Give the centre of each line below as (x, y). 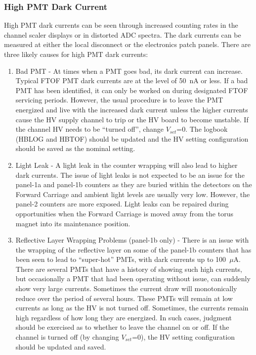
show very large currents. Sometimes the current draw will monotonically (126, 288)
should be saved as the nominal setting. (75, 148)
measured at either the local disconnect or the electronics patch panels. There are (128, 44)
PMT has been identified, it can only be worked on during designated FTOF (132, 90)
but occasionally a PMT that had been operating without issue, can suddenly (133, 279)
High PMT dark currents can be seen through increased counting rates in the (121, 25)
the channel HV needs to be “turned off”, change (89, 129)
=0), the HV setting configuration (183, 337)
